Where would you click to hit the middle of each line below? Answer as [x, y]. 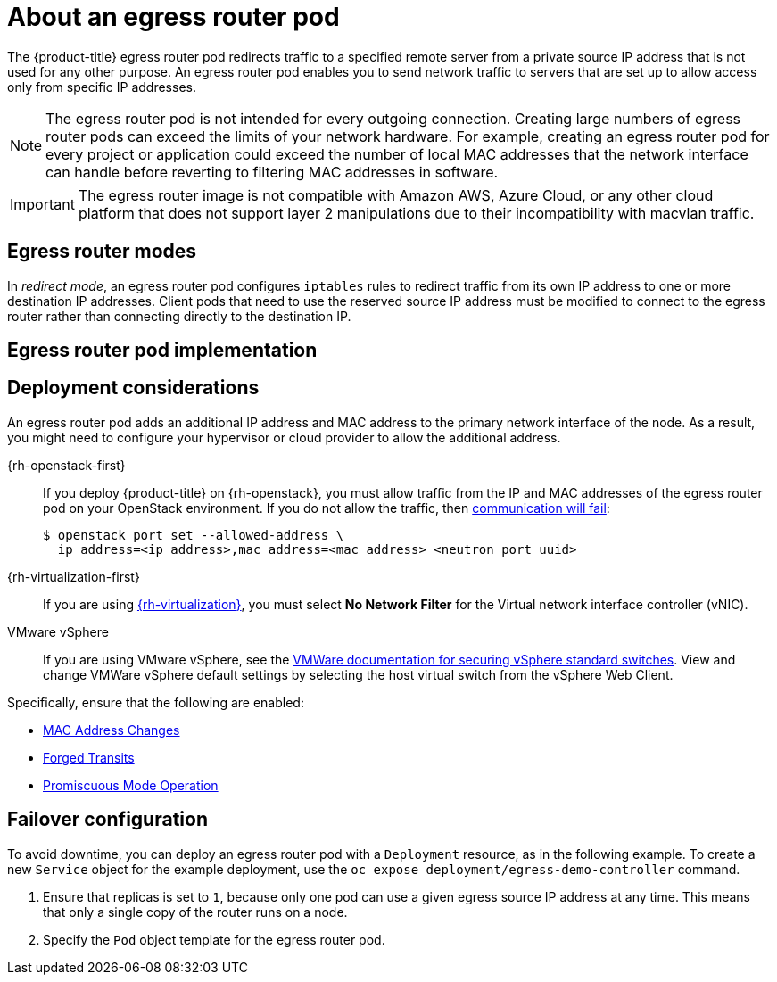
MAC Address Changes [112, 730]
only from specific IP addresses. [102, 87]
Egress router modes [102, 252]
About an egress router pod [174, 17]
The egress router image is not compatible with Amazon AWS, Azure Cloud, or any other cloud [396, 195]
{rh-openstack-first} [66, 465]
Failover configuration [107, 820]
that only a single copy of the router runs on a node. [195, 912]
